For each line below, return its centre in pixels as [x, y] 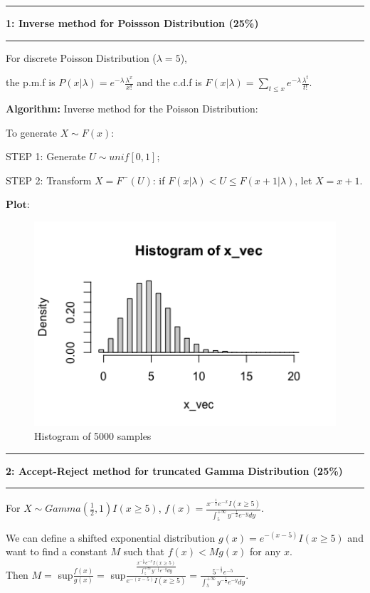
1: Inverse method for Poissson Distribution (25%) [132, 23]
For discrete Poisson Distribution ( [81, 57]
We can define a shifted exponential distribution [111, 537]
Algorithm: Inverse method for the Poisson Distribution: [132, 109]
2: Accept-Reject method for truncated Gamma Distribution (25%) [174, 470]
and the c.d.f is [169, 82]
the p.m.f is [31, 82]
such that [144, 551]
